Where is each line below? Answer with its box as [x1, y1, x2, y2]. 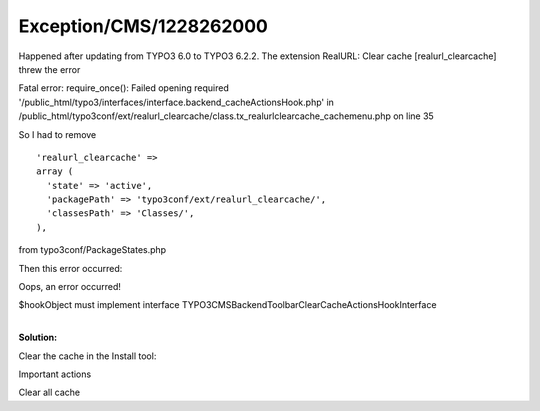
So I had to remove [18, 128, 97, 140]
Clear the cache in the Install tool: [18, 350, 157, 362]
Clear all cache [18, 386, 80, 399]
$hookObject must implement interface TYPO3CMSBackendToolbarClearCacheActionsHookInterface [18, 299, 437, 311]
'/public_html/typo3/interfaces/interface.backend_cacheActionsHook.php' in [18, 96, 335, 108]
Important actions [18, 368, 92, 380]
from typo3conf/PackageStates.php [18, 244, 167, 256]
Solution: [18, 331, 58, 344]
